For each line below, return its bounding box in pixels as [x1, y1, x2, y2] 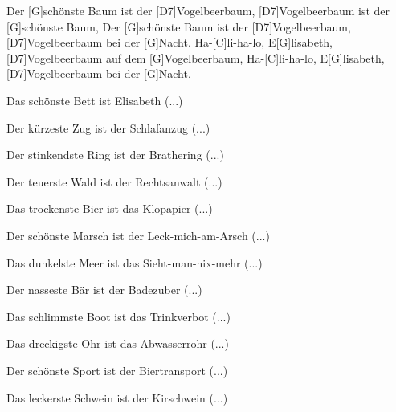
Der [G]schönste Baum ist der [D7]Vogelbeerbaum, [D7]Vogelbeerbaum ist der [6, 2, 390, 18]
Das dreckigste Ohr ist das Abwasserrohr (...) [6, 335, 229, 352]
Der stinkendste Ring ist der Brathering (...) [6, 146, 224, 163]
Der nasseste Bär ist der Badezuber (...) [6, 281, 202, 298]
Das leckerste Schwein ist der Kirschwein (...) [6, 389, 228, 406]
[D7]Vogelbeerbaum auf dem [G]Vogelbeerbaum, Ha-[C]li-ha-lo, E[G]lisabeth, [6, 49, 385, 66]
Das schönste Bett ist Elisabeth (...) [6, 92, 183, 108]
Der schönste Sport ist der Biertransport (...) [6, 361, 228, 378]
